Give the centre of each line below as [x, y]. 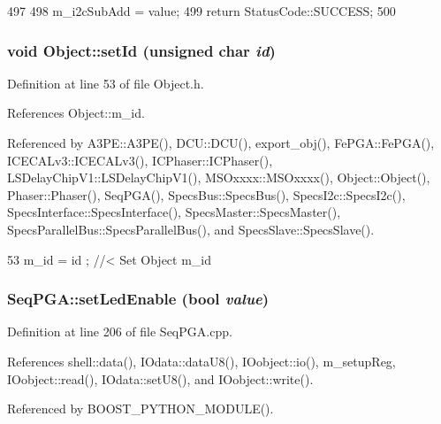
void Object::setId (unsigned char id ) [141, 50]
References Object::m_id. [76, 113]
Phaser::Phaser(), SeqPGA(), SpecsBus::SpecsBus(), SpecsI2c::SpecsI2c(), [206, 194]
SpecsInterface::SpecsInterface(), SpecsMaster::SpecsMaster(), [174, 212]
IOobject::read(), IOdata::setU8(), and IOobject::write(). [160, 378]
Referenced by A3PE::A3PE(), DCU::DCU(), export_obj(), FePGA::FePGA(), [221, 143]
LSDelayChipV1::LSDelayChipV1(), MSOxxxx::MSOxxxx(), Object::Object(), [219, 177]
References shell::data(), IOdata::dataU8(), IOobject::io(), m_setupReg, [201, 361]
